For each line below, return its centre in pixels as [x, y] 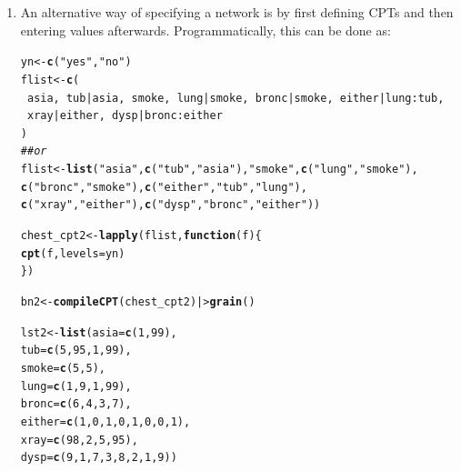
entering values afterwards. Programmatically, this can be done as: [205, 30]
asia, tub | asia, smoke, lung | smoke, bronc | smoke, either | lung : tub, [236, 98]
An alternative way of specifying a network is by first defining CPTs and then [237, 12]
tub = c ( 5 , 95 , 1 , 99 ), [76, 351]
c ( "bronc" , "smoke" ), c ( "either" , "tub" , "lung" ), [164, 187]
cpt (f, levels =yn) [73, 253]
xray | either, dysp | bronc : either [125, 116]
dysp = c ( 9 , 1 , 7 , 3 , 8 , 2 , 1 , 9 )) [99, 458]
